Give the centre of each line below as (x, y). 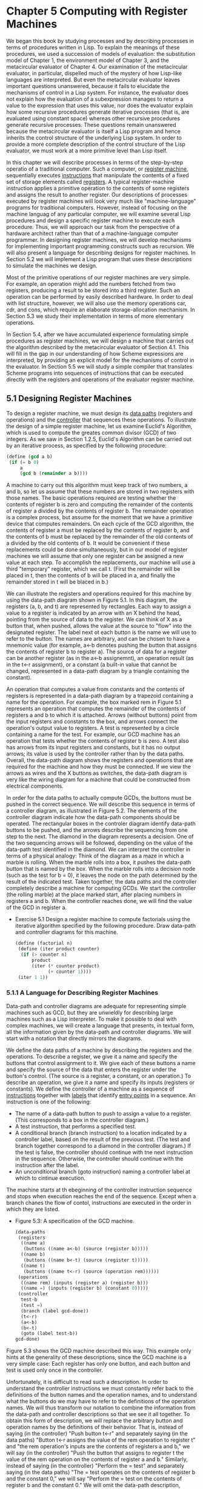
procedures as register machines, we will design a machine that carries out (100, 341)
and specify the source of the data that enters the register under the (92, 1069)
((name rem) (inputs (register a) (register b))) (85, 1283)
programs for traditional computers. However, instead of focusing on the (97, 207)
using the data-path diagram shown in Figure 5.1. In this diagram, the (92, 600)
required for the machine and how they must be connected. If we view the (98, 767)
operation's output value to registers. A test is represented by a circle (93, 728)
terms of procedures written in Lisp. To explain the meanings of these (93, 47)
